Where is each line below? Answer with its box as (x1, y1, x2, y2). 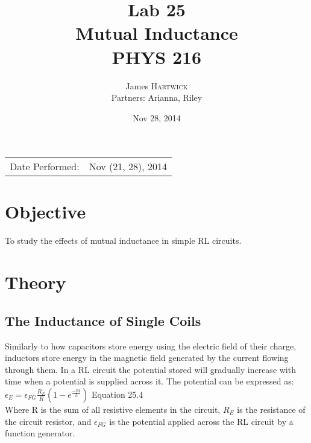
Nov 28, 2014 (133, 111, 181, 124)
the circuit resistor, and (5, 415, 92, 427)
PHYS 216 (112, 44, 202, 69)
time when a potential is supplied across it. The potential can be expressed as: (5, 375, 294, 387)
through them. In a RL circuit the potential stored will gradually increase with (5, 363, 296, 375)
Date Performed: (10, 159, 80, 174)
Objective (5, 199, 86, 224)
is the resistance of (237, 403, 306, 415)
